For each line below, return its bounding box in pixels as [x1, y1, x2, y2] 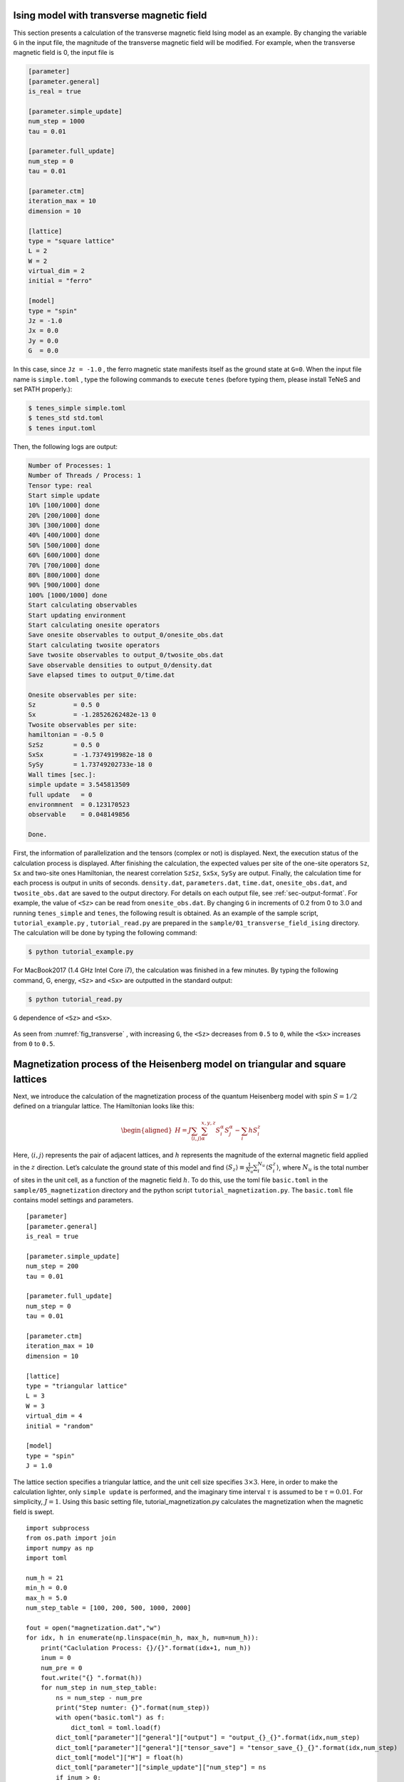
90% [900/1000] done [28, 581, 100, 589]
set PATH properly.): [13, 385, 73, 393]
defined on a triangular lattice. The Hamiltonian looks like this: [13, 1102, 195, 1111]
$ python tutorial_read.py [28, 995, 123, 1003]
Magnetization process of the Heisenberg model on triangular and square [13, 1059, 346, 1071]
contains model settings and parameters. [13, 1195, 134, 1204]
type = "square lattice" [28, 237, 115, 245]
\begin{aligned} [120, 1126, 172, 1135]
